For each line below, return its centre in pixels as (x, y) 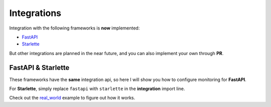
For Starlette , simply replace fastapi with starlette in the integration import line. (97, 89)
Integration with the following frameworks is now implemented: (75, 28)
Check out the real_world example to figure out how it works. (72, 98)
